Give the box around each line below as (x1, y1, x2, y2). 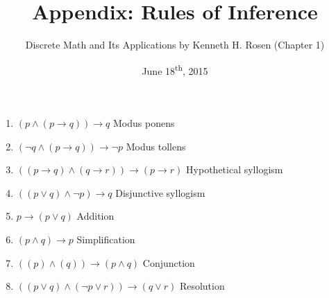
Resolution (179, 279, 225, 293)
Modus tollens (126, 139, 186, 153)
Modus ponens (113, 115, 175, 130)
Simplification (76, 231, 135, 246)
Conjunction (142, 255, 195, 270)
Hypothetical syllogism (186, 162, 283, 177)
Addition (76, 209, 115, 223)
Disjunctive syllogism (115, 185, 205, 200)
